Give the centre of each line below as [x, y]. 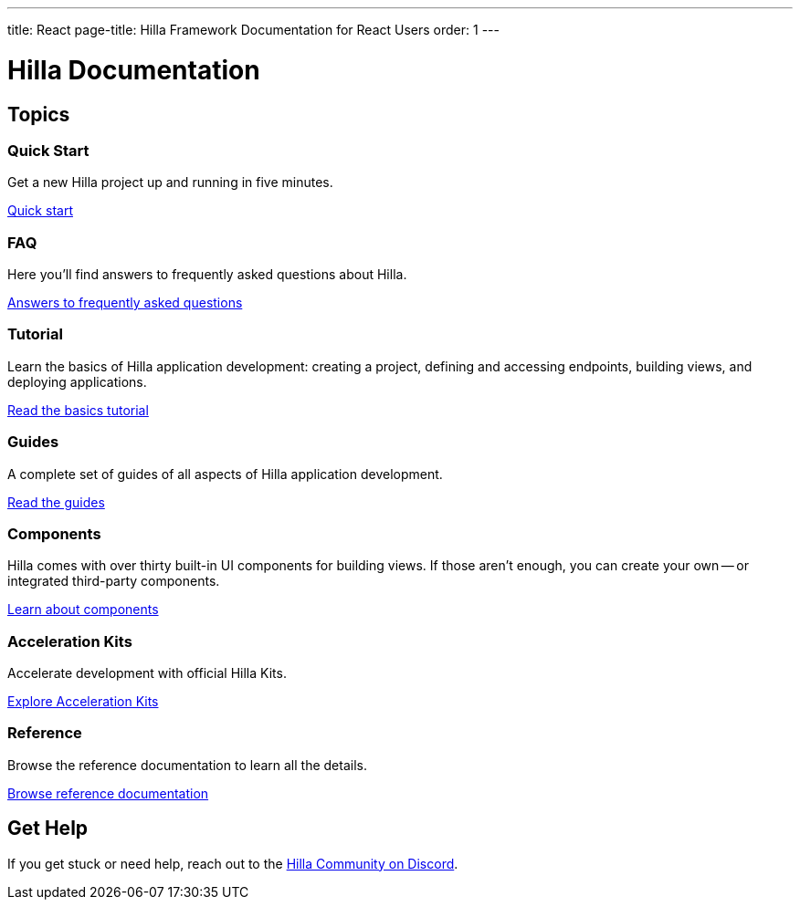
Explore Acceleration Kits [83, 702]
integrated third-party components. [114, 581]
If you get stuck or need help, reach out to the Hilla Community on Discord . [233, 863]
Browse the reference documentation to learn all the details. [187, 765]
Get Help [48, 829]
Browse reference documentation [108, 793]
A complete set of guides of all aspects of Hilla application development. [225, 474]
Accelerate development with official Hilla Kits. [147, 673]
